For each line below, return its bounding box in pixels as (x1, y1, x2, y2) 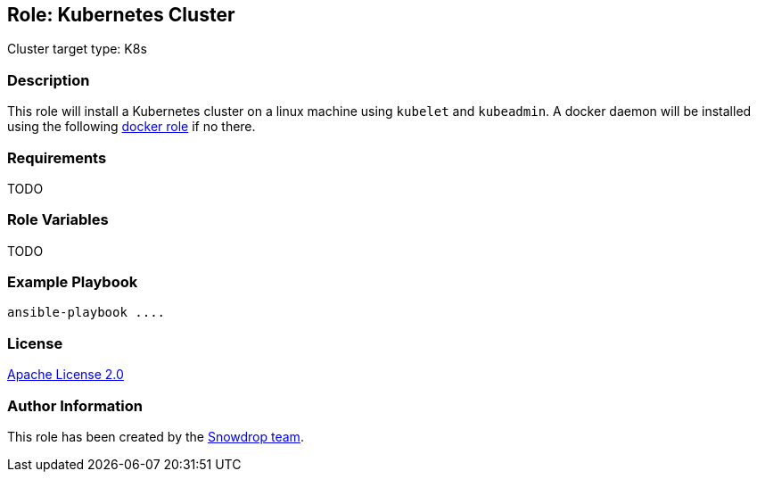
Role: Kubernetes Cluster (7, 4, 235, 26)
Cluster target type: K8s (7, 41, 147, 57)
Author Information (7, 396, 144, 415)
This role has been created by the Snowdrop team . (7, 428, 304, 444)
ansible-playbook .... (7, 305, 166, 320)
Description (7, 70, 90, 89)
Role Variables (7, 211, 109, 229)
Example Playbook (7, 273, 138, 292)
